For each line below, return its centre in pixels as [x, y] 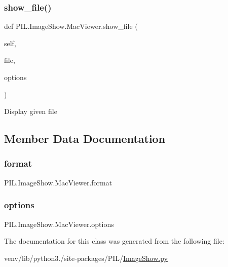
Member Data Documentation [85, 139]
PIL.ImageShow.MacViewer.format [58, 182]
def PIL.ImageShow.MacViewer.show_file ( [71, 26]
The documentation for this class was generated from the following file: [114, 241]
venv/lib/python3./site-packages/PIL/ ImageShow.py [86, 258]
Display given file [31, 111]
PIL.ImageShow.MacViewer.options [59, 224]
